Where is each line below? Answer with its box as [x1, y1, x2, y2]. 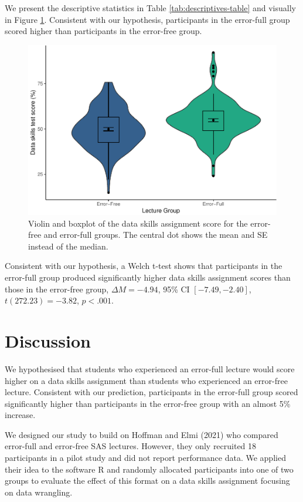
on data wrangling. [5, 486, 73, 498]
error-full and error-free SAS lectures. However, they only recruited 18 [5, 440, 257, 452]
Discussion [5, 328, 91, 352]
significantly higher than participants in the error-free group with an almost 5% [5, 397, 291, 409]
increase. [5, 409, 36, 421]
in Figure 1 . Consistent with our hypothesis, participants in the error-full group [5, 13, 290, 25]
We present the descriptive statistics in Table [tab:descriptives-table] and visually [5, 2, 296, 14]
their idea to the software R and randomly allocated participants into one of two [5, 463, 294, 475]
